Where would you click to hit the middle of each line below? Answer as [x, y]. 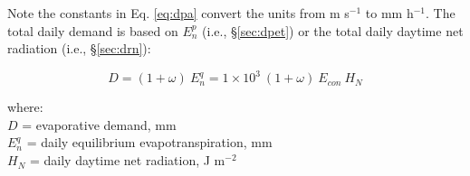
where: [25, 107]
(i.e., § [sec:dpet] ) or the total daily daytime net [333, 30]
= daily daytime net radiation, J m [127, 160]
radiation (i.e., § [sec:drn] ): [79, 48]
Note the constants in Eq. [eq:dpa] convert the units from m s [178, 13]
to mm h [389, 13]
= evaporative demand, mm [99, 124]
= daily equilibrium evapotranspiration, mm [149, 142]
